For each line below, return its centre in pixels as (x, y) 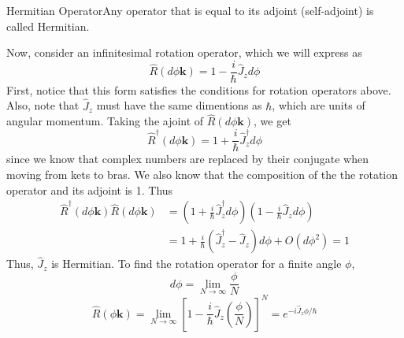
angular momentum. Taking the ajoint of (105, 121)
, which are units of (319, 105)
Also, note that (43, 105)
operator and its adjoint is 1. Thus (90, 189)
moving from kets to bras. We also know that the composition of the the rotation (202, 174)
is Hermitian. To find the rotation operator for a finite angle (196, 264)
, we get (272, 121)
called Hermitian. (48, 26)
